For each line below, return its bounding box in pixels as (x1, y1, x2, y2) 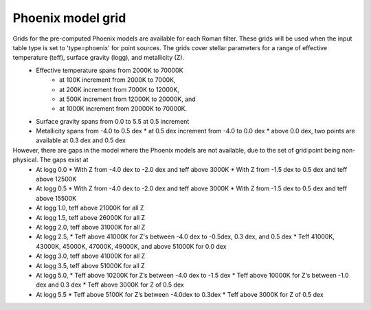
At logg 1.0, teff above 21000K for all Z (36, 203, 144, 212)
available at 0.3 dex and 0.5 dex (36, 136, 126, 144)
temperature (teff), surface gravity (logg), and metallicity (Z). (12, 54, 185, 62)
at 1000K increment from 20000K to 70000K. (59, 104, 188, 113)
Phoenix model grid (12, 10, 126, 25)
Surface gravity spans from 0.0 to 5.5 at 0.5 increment (36, 117, 190, 125)
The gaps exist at (39, 155, 89, 164)
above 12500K (36, 175, 77, 184)
